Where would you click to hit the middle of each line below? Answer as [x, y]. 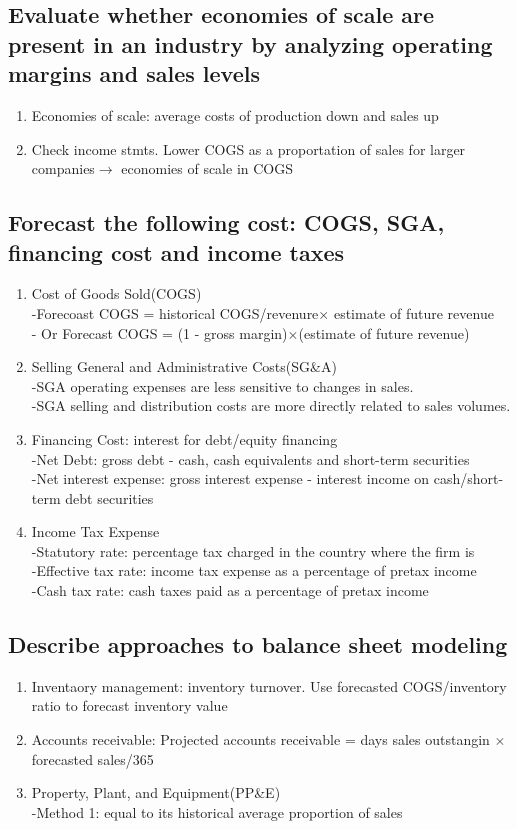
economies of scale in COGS [207, 168]
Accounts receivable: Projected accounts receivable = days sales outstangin [260, 739]
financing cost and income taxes [176, 251]
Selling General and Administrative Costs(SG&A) [184, 366]
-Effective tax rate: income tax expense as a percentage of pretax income [254, 570]
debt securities [109, 497]
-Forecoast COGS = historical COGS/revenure [175, 312]
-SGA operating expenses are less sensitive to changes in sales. [222, 385]
